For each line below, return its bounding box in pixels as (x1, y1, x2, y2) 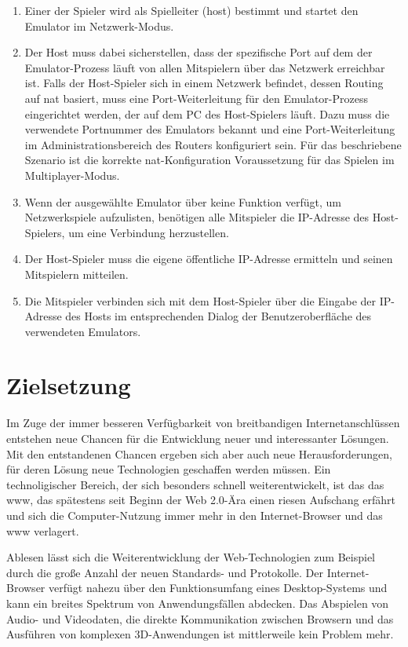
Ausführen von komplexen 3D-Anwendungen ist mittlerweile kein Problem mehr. (6, 626, 394, 642)
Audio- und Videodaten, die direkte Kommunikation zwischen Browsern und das (6, 610, 394, 627)
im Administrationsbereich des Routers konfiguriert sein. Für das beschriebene (24, 136, 402, 152)
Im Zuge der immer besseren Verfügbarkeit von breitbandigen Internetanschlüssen (6, 415, 400, 431)
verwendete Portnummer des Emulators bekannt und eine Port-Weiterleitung (24, 121, 395, 137)
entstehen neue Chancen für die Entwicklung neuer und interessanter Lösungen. (6, 430, 389, 446)
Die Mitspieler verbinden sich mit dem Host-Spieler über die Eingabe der (24, 292, 377, 309)
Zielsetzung (6, 369, 131, 401)
